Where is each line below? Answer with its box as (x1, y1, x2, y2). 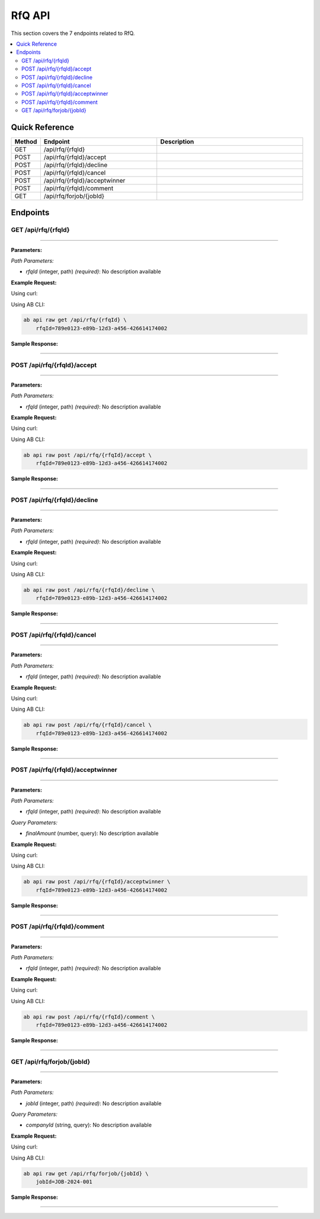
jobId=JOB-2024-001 (36, 1179, 93, 1185)
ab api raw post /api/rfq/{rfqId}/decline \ (23, 587, 155, 593)
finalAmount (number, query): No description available (25, 830, 159, 837)
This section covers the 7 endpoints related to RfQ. (11, 30, 135, 37)
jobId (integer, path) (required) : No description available (25, 1100, 162, 1107)
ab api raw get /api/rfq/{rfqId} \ (23, 317, 127, 323)
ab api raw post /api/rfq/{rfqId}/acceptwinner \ (23, 878, 171, 885)
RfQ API (11, 9, 50, 22)
